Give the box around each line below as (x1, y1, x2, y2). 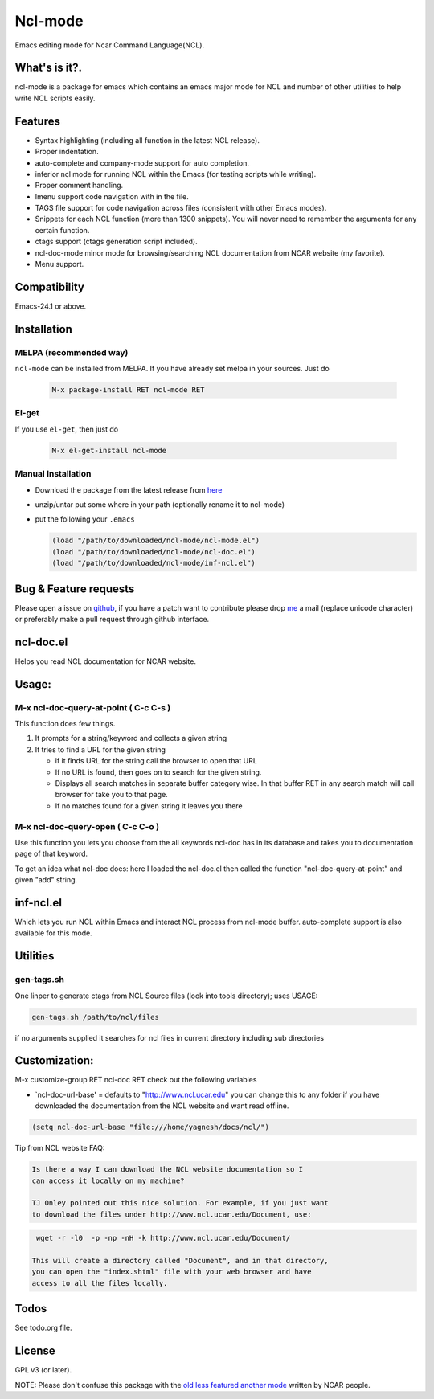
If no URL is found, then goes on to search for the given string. (55, 767, 262, 777)
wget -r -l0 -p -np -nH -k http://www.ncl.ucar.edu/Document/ (36, 1233, 291, 1243)
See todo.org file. (14, 1323, 72, 1333)
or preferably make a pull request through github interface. (14, 614, 210, 624)
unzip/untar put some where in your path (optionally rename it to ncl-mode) (35, 499, 285, 509)
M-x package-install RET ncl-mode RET (51, 386, 205, 395)
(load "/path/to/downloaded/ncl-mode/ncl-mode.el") (51, 536, 260, 546)
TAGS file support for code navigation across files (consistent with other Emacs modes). (35, 203, 327, 213)
